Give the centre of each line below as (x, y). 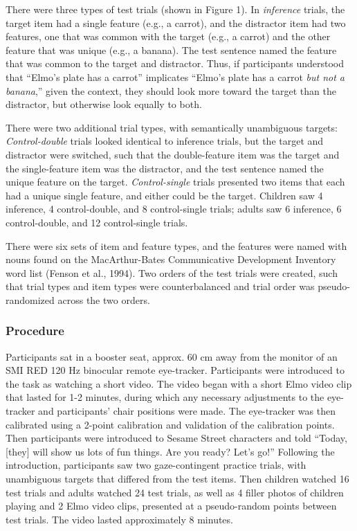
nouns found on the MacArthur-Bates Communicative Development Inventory (171, 259)
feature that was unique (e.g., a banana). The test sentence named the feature (171, 49)
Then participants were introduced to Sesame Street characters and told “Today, (176, 438)
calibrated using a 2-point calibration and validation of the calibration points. (170, 424)
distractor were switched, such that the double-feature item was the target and (173, 154)
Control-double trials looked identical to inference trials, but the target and (165, 141)
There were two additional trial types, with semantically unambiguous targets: (172, 127)
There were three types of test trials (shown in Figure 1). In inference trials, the (175, 9)
